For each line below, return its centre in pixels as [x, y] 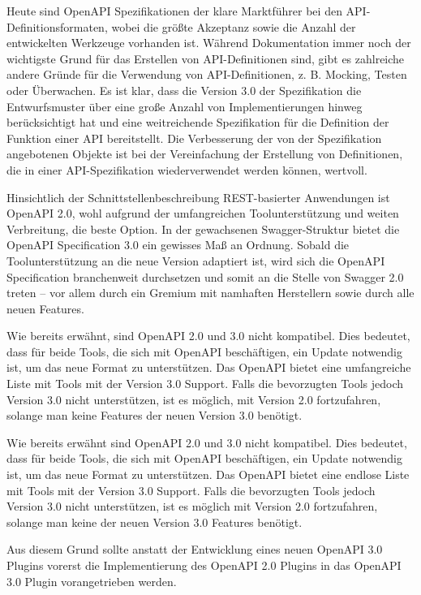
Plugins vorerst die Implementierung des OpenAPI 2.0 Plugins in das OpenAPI [204, 565]
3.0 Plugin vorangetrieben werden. [92, 581]
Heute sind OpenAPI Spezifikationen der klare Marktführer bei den [174, 11]
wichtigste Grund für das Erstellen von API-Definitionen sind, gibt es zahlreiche [206, 58]
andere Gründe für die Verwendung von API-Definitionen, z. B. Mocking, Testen [207, 74]
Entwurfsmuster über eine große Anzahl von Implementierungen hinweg [185, 106]
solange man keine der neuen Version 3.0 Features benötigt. [155, 522]
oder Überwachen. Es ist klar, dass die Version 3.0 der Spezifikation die [184, 90]
